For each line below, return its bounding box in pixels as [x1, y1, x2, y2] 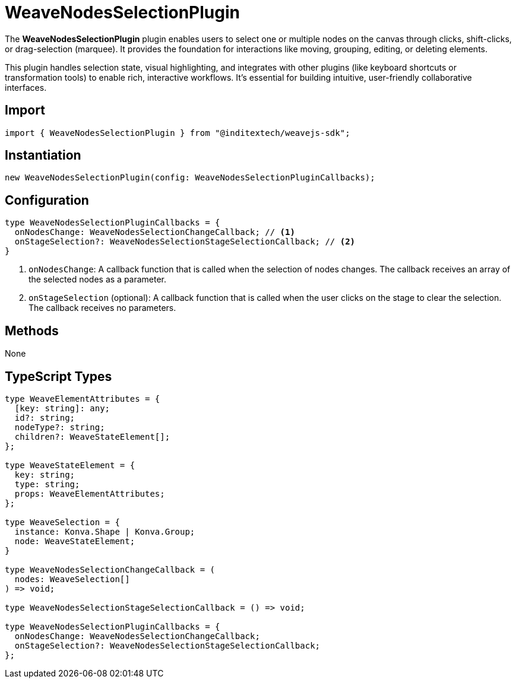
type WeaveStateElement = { [5, 460, 135, 470]
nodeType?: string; [14, 422, 105, 432]
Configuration [5, 192, 89, 208]
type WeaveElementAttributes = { [5, 393, 160, 404]
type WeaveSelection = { [5, 517, 120, 527]
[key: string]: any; [14, 403, 110, 413]
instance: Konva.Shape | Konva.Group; [14, 526, 195, 536]
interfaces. [5, 82, 47, 93]
